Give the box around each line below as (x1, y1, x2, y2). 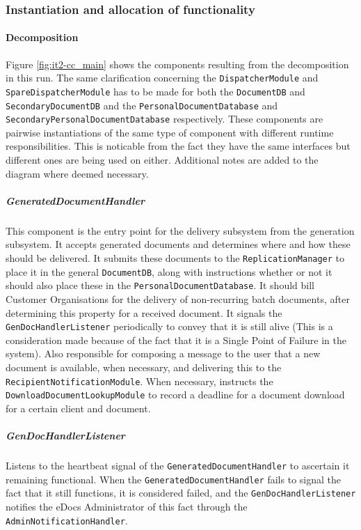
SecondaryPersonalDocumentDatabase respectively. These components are (6, 111, 323, 126)
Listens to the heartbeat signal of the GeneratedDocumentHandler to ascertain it (6, 458, 350, 473)
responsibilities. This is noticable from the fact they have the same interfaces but (6, 139, 351, 153)
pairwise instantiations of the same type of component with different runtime (6, 125, 334, 139)
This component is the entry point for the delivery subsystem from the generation (6, 223, 355, 237)
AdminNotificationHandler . (6, 513, 128, 527)
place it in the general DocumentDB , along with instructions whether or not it (6, 264, 332, 279)
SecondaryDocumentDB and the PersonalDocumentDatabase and (6, 98, 278, 112)
